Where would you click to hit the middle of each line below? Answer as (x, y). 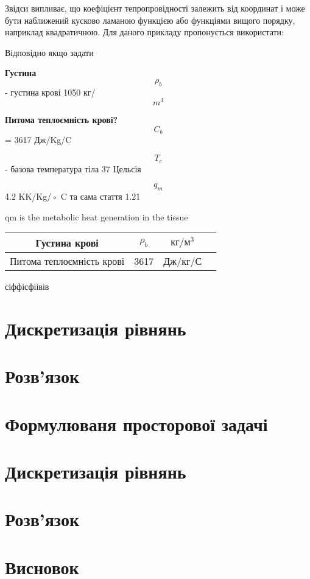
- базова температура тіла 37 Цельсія (73, 168)
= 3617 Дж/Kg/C (38, 140)
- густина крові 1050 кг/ (50, 92)
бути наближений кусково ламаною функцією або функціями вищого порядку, (150, 20)
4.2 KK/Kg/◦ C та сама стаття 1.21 (73, 196)
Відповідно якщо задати (49, 52)
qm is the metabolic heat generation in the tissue (97, 216)
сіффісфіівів (27, 286)
